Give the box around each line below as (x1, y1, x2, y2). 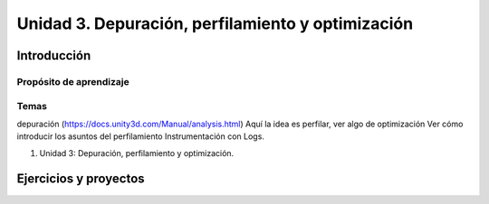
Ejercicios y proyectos (16, 172, 145, 187)
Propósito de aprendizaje (16, 75, 130, 88)
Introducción (16, 48, 91, 63)
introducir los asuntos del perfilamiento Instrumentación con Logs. (16, 131, 264, 142)
